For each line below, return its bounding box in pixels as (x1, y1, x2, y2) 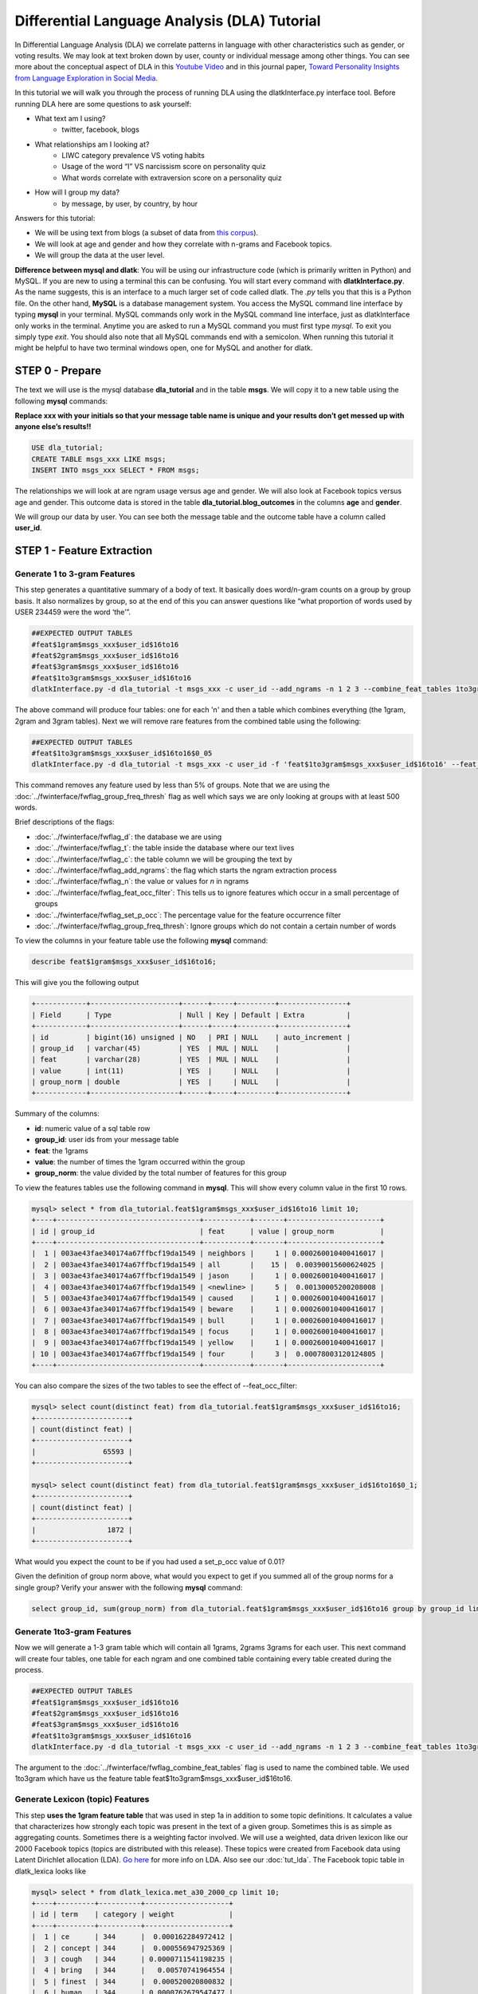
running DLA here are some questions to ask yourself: (14, 99, 192, 108)
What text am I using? (34, 113, 107, 123)
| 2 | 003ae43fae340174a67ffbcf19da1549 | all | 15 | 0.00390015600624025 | (31, 1260, 385, 1269)
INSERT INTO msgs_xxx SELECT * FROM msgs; (31, 466, 200, 475)
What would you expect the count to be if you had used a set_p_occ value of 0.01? (14, 1556, 285, 1566)
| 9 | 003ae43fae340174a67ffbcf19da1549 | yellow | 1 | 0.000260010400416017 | (31, 1338, 385, 1347)
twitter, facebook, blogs (61, 124, 139, 135)
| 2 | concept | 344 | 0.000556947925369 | (31, 1943, 234, 1953)
